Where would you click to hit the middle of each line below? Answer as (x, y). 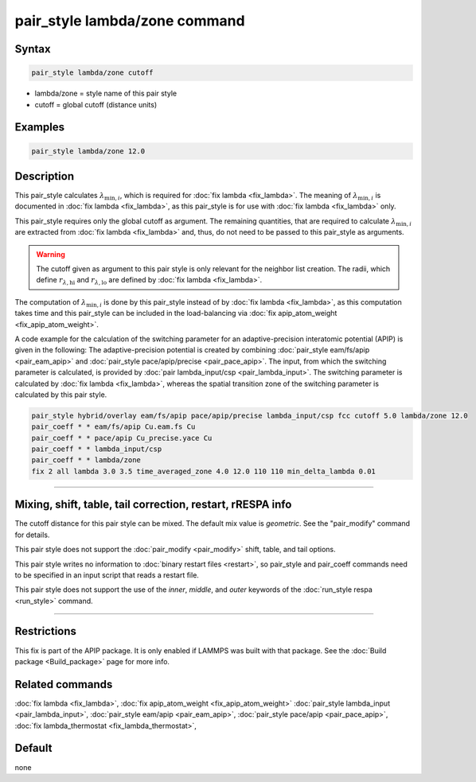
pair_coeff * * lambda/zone (86, 460)
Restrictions (46, 631)
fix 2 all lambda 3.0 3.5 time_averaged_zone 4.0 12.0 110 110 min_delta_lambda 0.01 (203, 471)
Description (45, 176)
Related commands (64, 684)
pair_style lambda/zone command (130, 21)
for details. (32, 535)
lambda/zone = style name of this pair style (106, 93)
